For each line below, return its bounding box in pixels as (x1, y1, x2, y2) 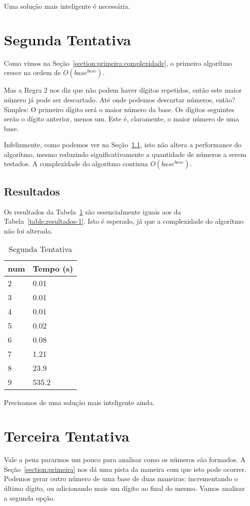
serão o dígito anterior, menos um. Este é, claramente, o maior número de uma (4, 114, 239, 124)
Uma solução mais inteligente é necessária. (4, 1, 130, 11)
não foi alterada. (4, 225, 53, 235)
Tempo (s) (33, 263, 73, 274)
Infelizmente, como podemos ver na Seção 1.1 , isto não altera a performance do (4, 139, 242, 150)
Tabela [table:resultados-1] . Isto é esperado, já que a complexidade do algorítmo (4, 216, 244, 226)
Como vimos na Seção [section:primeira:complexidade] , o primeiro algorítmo (4, 58, 232, 68)
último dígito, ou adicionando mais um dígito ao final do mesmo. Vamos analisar (4, 483, 245, 493)
